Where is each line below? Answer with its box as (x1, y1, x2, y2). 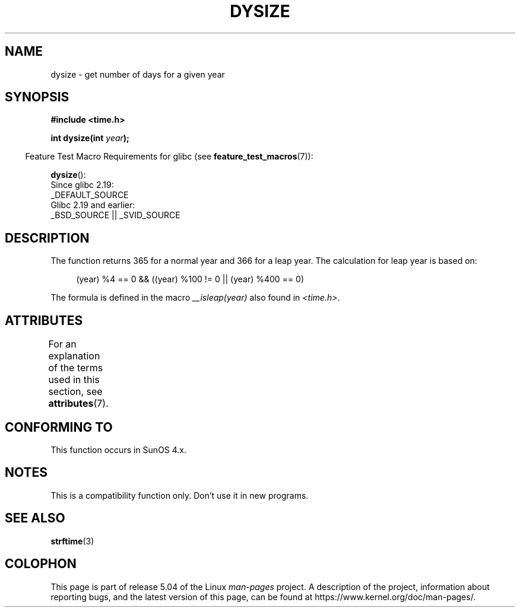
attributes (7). (48, 397, 109, 410)
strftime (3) (50, 535, 94, 546)
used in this (48, 374, 100, 386)
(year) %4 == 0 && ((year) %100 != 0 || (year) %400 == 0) (76, 274, 305, 285)
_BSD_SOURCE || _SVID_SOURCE (50, 210, 180, 221)
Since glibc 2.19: (50, 180, 114, 190)
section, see (48, 385, 103, 398)
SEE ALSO (5, 511, 65, 526)
